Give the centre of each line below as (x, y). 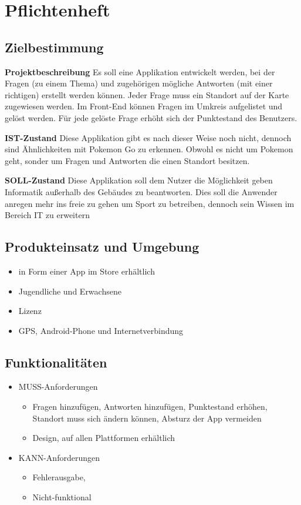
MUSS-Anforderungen (58, 387)
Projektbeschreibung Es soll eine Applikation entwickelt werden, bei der (140, 71)
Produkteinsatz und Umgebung (102, 247)
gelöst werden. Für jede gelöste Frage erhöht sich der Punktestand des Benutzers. (151, 117)
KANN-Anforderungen (59, 457)
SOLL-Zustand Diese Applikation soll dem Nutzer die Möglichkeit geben (139, 180)
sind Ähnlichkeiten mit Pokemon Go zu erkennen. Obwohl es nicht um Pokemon (149, 149)
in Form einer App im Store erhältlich (87, 271)
